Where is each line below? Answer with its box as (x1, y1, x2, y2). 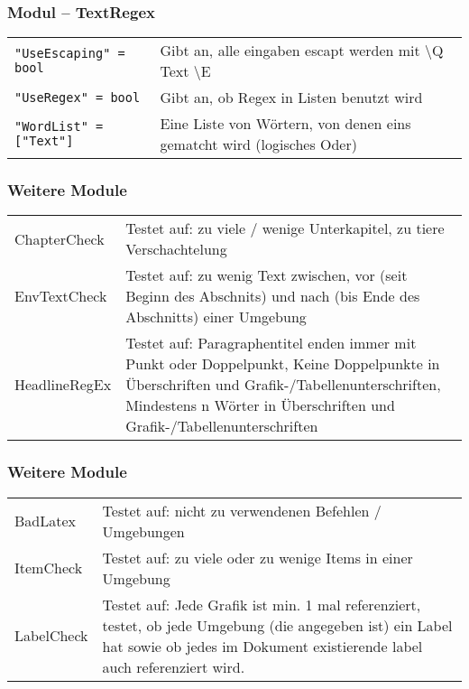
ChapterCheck (14, 228, 105, 249)
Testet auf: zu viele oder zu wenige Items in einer (102, 546, 413, 568)
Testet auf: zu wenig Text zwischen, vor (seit (125, 265, 408, 286)
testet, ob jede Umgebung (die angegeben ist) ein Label (102, 614, 453, 636)
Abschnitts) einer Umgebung (125, 306, 307, 328)
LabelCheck (14, 625, 88, 647)
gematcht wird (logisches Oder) (160, 134, 357, 155)
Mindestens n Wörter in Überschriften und (125, 395, 395, 416)
